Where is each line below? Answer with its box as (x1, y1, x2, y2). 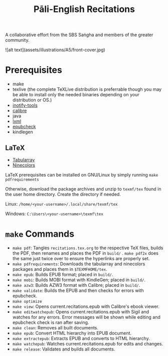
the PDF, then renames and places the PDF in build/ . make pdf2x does (12, 250, 159, 256)
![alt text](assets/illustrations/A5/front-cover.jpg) (5, 47, 105, 53)
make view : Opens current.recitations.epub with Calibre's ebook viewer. (12, 303, 159, 309)
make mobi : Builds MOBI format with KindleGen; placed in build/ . (12, 277, 146, 283)
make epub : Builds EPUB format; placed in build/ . (12, 271, 113, 277)
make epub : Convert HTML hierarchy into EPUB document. (12, 330, 132, 336)
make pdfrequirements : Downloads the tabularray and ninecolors (12, 261, 145, 267)
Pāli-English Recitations (33, 4, 135, 15)
